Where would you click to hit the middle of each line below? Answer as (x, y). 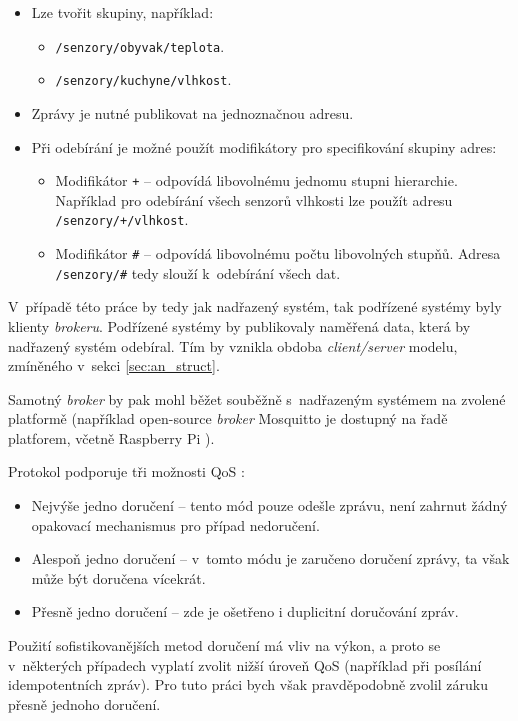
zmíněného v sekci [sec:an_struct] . (114, 365)
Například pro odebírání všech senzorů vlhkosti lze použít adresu (254, 199)
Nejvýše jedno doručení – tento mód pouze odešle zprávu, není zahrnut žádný (269, 505)
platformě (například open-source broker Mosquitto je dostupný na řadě (228, 418)
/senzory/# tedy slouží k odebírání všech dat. (198, 272)
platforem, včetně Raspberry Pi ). (111, 437)
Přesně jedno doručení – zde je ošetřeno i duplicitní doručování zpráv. (245, 611)
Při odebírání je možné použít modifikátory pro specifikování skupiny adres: (264, 146)
